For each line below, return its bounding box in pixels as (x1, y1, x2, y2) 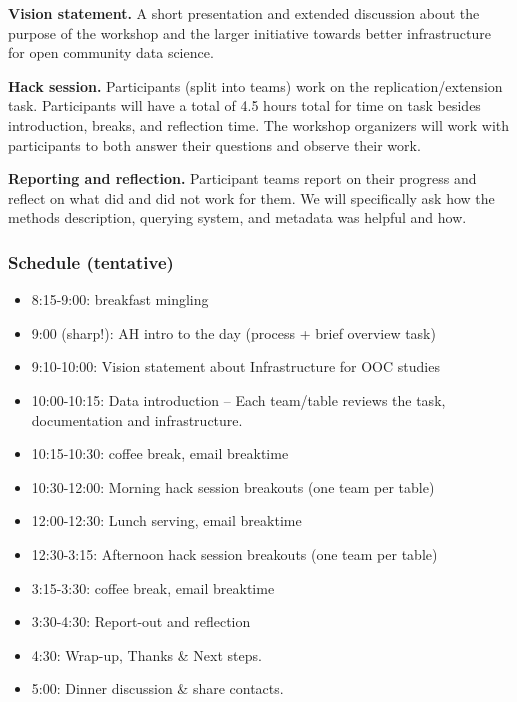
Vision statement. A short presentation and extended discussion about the (8, 3, 480, 23)
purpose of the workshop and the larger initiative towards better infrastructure (8, 22, 491, 43)
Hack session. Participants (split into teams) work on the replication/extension (8, 75, 503, 96)
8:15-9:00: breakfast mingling (31, 289, 209, 310)
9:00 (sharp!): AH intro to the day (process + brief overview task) (31, 322, 436, 343)
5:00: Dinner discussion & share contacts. (31, 678, 284, 699)
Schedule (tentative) (8, 249, 174, 274)
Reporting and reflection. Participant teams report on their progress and (8, 168, 477, 189)
